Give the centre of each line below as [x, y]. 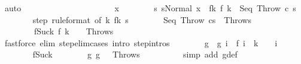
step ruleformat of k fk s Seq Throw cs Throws [142, 19]
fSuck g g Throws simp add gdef [135, 54]
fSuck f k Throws [74, 31]
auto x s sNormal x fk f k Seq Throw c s [150, 8]
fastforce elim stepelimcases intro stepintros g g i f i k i [141, 42]
